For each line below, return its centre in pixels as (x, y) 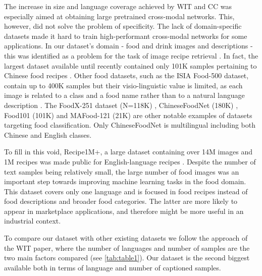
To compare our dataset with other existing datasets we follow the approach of (126, 238)
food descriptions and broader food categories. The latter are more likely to (121, 201)
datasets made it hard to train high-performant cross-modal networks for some (126, 36)
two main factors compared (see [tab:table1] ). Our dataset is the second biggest (127, 258)
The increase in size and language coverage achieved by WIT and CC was (118, 6)
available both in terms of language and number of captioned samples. (113, 267)
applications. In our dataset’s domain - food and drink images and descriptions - (128, 46)
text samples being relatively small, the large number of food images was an (122, 171)
